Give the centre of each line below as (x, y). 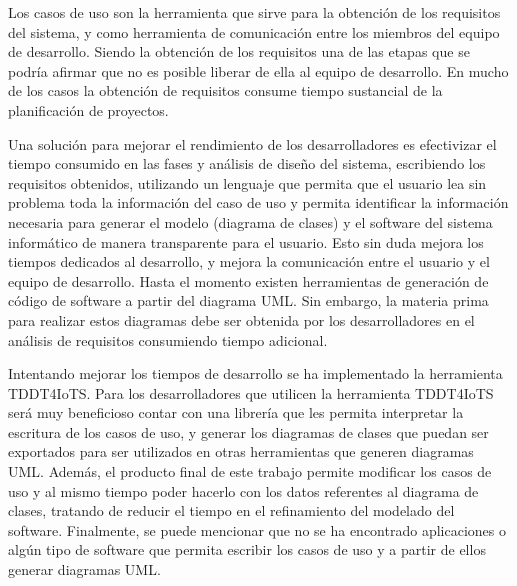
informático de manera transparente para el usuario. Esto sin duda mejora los (246, 241)
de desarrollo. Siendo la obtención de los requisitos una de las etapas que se (239, 51)
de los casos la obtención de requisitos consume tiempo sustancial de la (225, 90)
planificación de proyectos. (88, 109)
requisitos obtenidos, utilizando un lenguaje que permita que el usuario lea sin (247, 182)
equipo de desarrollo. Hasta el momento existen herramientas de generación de (248, 280)
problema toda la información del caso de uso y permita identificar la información (258, 202)
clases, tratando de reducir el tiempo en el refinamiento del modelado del (231, 510)
